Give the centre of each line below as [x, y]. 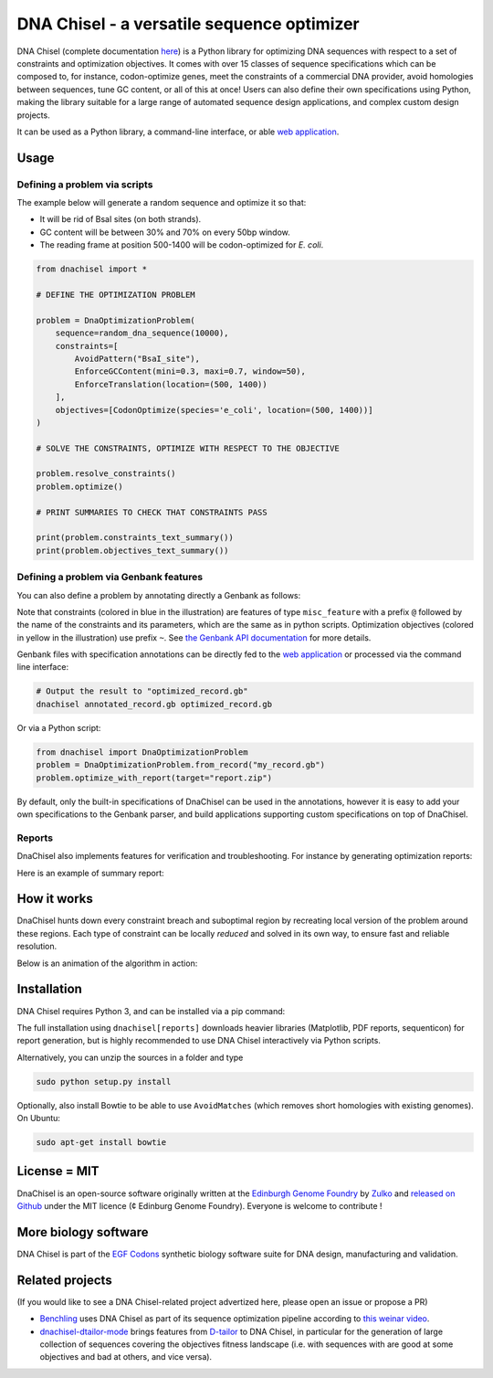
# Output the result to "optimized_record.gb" [142, 691]
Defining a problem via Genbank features [110, 578]
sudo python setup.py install [104, 1081]
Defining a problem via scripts [85, 185]
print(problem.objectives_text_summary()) [132, 550]
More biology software [83, 1232]
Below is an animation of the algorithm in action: [107, 963]
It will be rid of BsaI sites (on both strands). [121, 219]
